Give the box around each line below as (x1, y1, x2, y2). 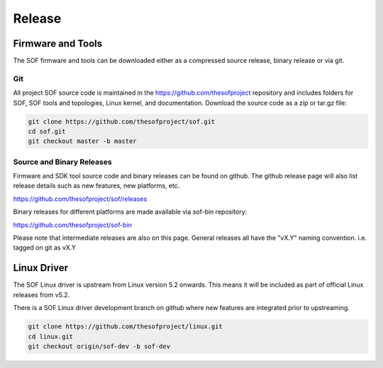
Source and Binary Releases (13, 156, 113, 166)
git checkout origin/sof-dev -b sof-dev (28, 342, 170, 350)
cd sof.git (28, 127, 66, 135)
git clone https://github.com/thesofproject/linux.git (28, 323, 223, 330)
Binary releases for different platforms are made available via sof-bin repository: (13, 207, 248, 216)
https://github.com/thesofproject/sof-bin (13, 220, 133, 229)
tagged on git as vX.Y (13, 243, 77, 252)
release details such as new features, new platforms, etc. (13, 181, 180, 190)
